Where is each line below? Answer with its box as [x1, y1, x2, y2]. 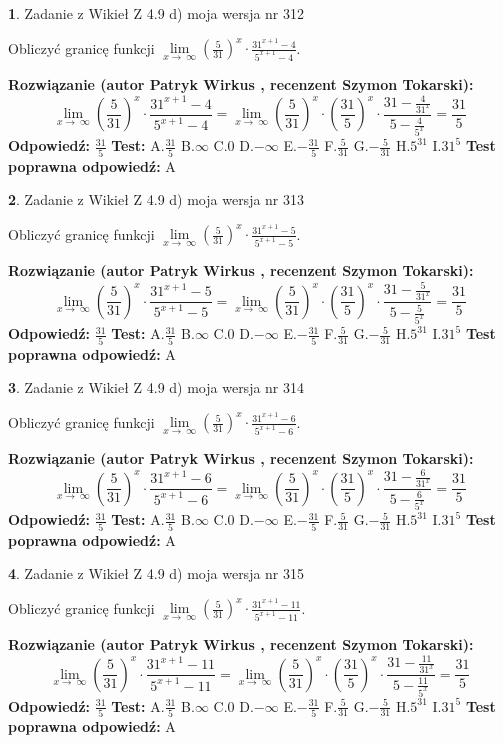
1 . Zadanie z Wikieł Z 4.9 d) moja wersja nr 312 [8, 3, 305, 23]
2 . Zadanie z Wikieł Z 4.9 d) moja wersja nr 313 [8, 189, 305, 210]
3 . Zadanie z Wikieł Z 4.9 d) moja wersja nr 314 [8, 377, 305, 398]
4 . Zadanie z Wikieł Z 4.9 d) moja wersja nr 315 [8, 563, 305, 584]
